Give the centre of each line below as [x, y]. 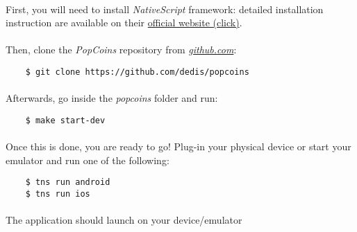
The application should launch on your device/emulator [124, 220]
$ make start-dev [65, 120]
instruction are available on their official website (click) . [124, 23]
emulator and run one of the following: [88, 160]
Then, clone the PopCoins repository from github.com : [121, 50]
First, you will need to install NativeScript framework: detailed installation [165, 9]
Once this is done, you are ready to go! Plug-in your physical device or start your [178, 146]
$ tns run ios [58, 194]
